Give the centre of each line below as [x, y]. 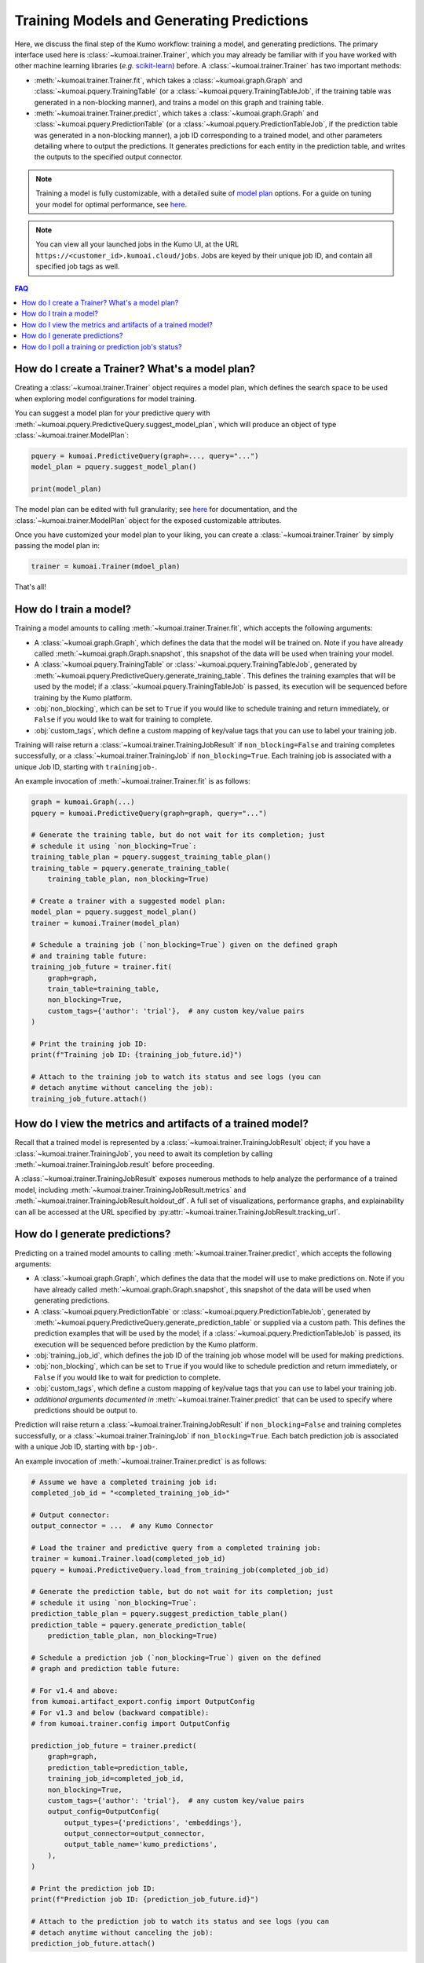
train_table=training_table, [104, 989]
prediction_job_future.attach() [93, 1943]
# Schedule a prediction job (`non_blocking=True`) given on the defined [176, 1658]
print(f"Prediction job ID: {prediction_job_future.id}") [145, 1899]
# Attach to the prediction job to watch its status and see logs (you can [180, 1921]
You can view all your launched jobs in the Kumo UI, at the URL [137, 244]
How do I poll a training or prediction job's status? [102, 346]
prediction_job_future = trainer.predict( [114, 1745]
